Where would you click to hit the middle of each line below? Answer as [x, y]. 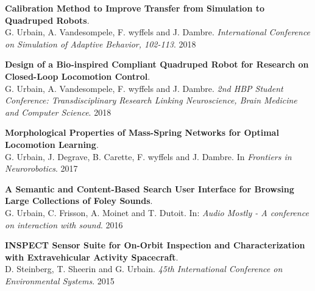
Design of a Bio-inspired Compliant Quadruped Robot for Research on [157, 64]
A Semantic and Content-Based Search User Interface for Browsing [150, 188]
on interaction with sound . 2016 [64, 224]
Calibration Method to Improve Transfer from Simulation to [135, 8]
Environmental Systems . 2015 [60, 280]
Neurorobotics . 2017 [41, 168]
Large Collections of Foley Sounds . [79, 201]
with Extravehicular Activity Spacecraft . [92, 257]
